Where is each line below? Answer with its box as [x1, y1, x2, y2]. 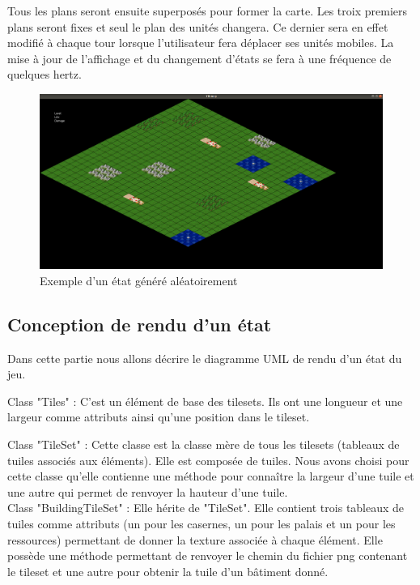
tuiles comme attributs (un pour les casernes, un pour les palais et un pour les [7, 515, 396, 532]
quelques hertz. [7, 66, 82, 83]
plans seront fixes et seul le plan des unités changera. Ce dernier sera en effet [7, 18, 388, 35]
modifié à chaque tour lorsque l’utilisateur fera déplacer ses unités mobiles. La [7, 34, 394, 51]
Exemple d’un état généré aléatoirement [40, 271, 238, 288]
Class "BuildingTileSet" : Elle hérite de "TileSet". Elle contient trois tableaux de [7, 499, 405, 516]
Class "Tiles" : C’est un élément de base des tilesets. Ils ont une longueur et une [7, 392, 403, 409]
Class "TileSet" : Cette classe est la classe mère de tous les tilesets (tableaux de [7, 436, 400, 453]
